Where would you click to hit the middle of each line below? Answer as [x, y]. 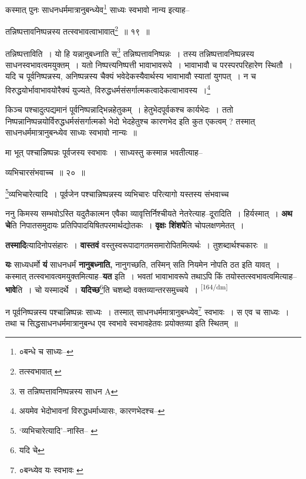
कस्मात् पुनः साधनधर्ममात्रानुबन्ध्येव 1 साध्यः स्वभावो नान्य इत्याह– [97, 9]
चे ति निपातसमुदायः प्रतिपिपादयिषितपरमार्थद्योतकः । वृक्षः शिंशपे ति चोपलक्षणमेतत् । [125, 225]
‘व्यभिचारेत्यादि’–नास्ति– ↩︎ [58, 430]
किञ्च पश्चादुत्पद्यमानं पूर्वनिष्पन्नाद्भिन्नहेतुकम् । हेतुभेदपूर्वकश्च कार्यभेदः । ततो [119, 109]
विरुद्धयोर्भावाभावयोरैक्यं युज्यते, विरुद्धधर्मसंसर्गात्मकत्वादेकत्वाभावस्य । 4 [108, 89]
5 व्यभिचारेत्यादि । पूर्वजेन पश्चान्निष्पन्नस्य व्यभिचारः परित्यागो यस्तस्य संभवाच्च [117, 193]
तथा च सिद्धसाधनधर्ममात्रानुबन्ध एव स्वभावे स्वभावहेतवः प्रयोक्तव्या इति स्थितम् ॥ [122, 323]
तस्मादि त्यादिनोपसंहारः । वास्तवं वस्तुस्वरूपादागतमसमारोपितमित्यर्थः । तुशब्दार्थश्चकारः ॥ [137, 244]
